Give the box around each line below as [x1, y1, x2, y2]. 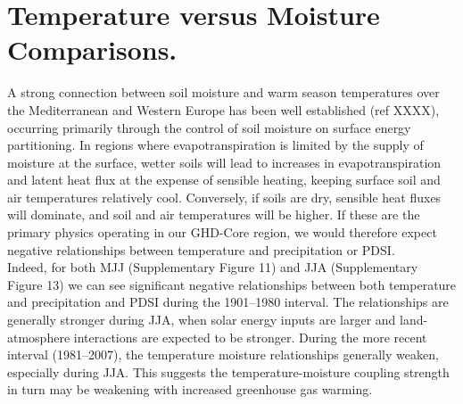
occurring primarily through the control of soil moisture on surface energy [7, 118, 411, 136]
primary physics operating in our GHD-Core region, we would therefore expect [7, 223, 437, 242]
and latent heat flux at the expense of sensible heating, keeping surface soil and [7, 170, 441, 189]
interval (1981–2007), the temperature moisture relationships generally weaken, [7, 345, 439, 364]
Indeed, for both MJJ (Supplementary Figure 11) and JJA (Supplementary [7, 258, 418, 276]
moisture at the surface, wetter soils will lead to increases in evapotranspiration [7, 153, 442, 171]
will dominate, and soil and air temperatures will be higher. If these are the [7, 205, 420, 224]
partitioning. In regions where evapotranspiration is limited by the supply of [7, 136, 424, 154]
